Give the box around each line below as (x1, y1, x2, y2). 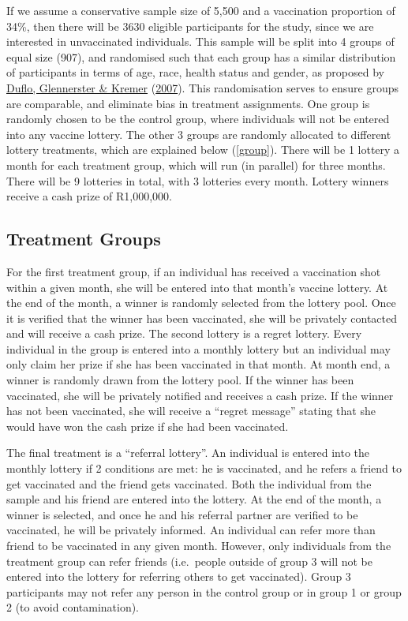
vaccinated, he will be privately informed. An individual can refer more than (6, 522, 376, 538)
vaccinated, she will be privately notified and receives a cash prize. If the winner (6, 387, 394, 403)
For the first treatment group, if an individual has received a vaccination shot (6, 263, 381, 279)
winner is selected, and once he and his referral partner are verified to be (6, 506, 358, 522)
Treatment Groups (6, 226, 161, 251)
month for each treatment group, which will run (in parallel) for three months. (6, 156, 386, 173)
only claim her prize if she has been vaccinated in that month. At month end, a (6, 356, 391, 372)
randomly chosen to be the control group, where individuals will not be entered (6, 110, 390, 127)
